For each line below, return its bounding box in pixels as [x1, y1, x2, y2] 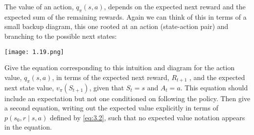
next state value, [4, 82, 54, 92]
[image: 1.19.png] [4, 48, 64, 55]
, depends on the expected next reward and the [104, 1, 246, 11]
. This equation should [180, 82, 248, 92]
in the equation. [4, 122, 52, 132]
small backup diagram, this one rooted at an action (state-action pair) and [4, 21, 229, 31]
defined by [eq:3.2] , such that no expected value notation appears [49, 112, 245, 122]
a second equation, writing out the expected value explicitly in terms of [4, 103, 218, 113]
